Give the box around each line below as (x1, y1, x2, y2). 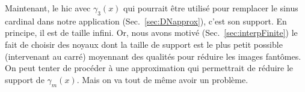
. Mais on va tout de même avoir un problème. (76, 73, 248, 85)
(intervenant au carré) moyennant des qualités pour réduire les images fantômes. (5, 50, 301, 62)
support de (5, 73, 45, 85)
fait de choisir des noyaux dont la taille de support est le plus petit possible (5, 38, 283, 50)
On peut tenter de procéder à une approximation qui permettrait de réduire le (5, 62, 294, 74)
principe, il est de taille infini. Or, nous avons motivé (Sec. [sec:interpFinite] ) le (5, 26, 298, 39)
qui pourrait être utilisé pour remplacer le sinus (123, 2, 298, 14)
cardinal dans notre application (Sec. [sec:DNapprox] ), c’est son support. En (5, 14, 287, 27)
